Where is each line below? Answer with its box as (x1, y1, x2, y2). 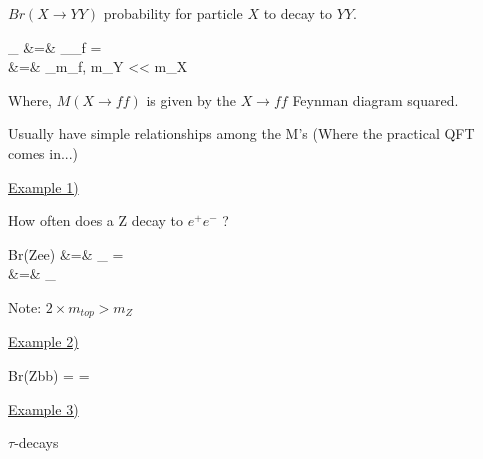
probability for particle (103, 3, 243, 23)
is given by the (146, 89, 236, 110)
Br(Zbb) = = (8, 364, 90, 385)
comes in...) (8, 142, 79, 163)
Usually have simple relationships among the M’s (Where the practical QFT (8, 123, 475, 144)
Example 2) (8, 331, 79, 352)
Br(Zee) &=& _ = (8, 243, 124, 264)
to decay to (263, 3, 333, 23)
